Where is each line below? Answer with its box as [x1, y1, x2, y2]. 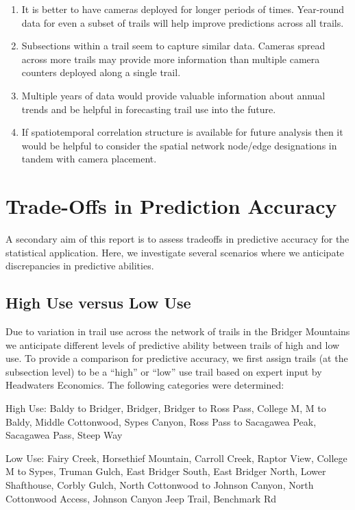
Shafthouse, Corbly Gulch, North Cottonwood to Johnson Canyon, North [5, 477, 314, 491]
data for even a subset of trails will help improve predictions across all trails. [21, 15, 344, 29]
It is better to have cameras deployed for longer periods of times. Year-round [21, 2, 345, 16]
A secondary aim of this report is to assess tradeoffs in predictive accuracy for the [5, 232, 350, 246]
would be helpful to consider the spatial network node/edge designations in [21, 138, 337, 152]
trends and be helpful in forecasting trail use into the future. [21, 101, 276, 116]
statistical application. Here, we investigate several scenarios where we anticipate [5, 245, 345, 259]
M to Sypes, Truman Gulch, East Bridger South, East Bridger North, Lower [5, 464, 326, 478]
